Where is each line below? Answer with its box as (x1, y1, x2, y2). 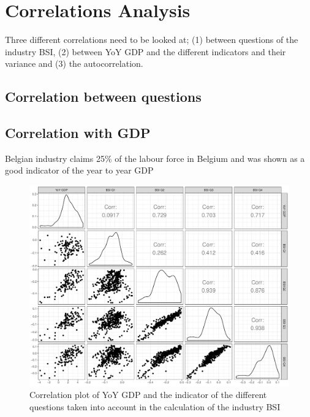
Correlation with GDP (5, 123, 151, 142)
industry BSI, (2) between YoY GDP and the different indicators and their (5, 45, 286, 58)
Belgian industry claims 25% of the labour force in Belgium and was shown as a (5, 151, 305, 164)
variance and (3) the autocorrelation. (5, 57, 143, 70)
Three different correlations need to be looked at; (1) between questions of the (5, 33, 298, 46)
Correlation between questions (5, 87, 202, 106)
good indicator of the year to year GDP (5, 164, 154, 177)
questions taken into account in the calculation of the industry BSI (29, 400, 281, 413)
